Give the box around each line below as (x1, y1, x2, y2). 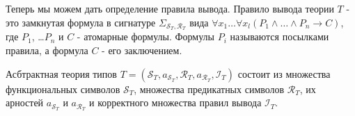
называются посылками (230, 29, 329, 44)
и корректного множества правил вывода (89, 95, 262, 110)
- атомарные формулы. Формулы (77, 29, 214, 44)
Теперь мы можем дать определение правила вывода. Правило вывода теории (6, 1, 334, 15)
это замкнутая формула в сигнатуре (6, 15, 156, 29)
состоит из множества (237, 66, 331, 81)
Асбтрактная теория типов (6, 66, 117, 81)
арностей (6, 95, 44, 110)
